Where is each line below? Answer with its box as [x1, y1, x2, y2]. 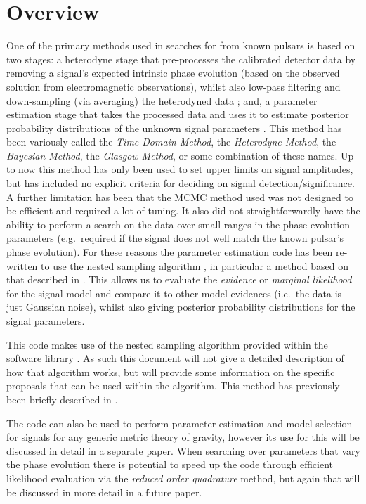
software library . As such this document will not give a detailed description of [6, 351, 344, 366]
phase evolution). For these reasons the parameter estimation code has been [6, 245, 333, 259]
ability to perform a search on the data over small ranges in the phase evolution [6, 217, 350, 231]
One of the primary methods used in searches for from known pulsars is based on [6, 38, 355, 53]
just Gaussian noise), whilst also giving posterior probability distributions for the [6, 299, 355, 314]
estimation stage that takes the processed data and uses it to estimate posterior [6, 107, 349, 122]
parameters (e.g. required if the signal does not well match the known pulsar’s [6, 231, 344, 245]
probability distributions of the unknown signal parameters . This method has [6, 120, 342, 135]
